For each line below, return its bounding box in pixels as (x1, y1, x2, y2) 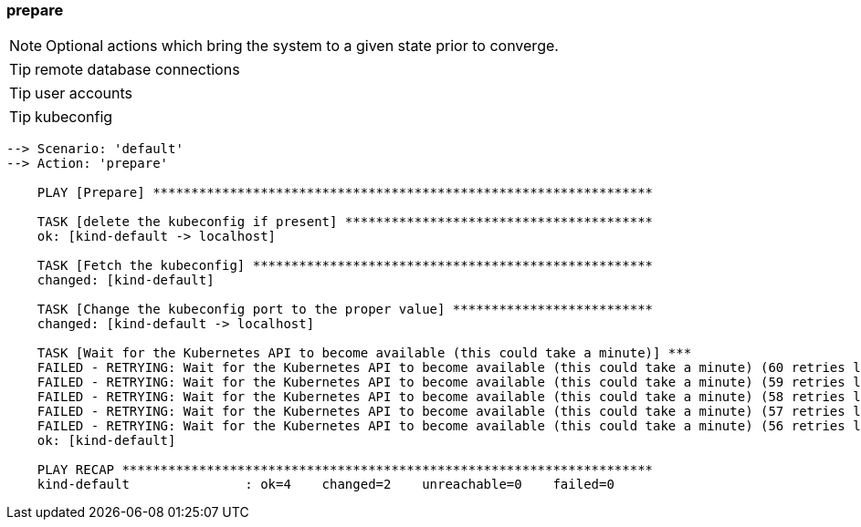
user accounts (35, 84, 133, 103)
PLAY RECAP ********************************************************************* (37, 462, 654, 478)
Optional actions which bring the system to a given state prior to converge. (46, 36, 559, 56)
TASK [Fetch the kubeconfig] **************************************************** (37, 258, 654, 274)
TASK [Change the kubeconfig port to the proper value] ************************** (37, 302, 654, 317)
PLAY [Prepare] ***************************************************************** (37, 185, 654, 201)
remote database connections (35, 60, 240, 79)
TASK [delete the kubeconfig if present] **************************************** (37, 214, 654, 230)
